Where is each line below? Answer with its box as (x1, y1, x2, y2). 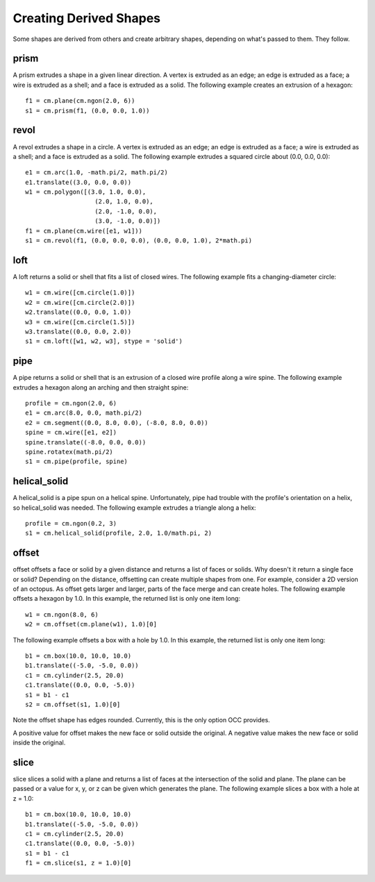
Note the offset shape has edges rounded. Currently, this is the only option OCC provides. (12, 716, 270, 724)
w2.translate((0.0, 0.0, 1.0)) (25, 308, 132, 316)
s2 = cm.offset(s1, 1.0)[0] (25, 701, 121, 708)
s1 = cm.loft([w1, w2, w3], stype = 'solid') (25, 338, 183, 345)
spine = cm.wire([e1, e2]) (25, 428, 117, 437)
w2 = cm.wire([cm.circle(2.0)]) (25, 299, 135, 306)
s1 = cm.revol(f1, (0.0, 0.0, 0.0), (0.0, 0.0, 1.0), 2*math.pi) (25, 237, 253, 244)
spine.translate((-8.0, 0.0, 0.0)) (25, 438, 147, 446)
